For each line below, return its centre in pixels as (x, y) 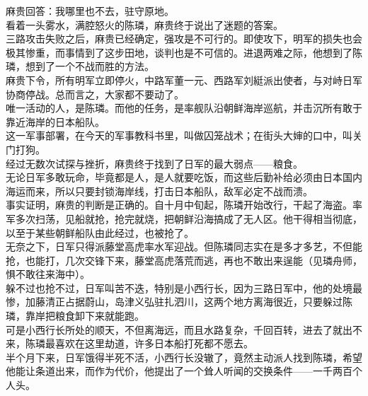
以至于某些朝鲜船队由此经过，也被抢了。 (100, 232)
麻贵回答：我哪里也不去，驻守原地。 (90, 11)
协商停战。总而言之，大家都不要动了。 (95, 94)
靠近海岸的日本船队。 (55, 121)
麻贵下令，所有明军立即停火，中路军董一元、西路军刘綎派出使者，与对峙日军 (184, 80)
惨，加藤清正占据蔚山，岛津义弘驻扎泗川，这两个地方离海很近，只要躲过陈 (179, 302)
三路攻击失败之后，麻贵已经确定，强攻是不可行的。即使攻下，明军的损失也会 (184, 39)
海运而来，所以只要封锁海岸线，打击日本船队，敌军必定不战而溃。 (159, 191)
